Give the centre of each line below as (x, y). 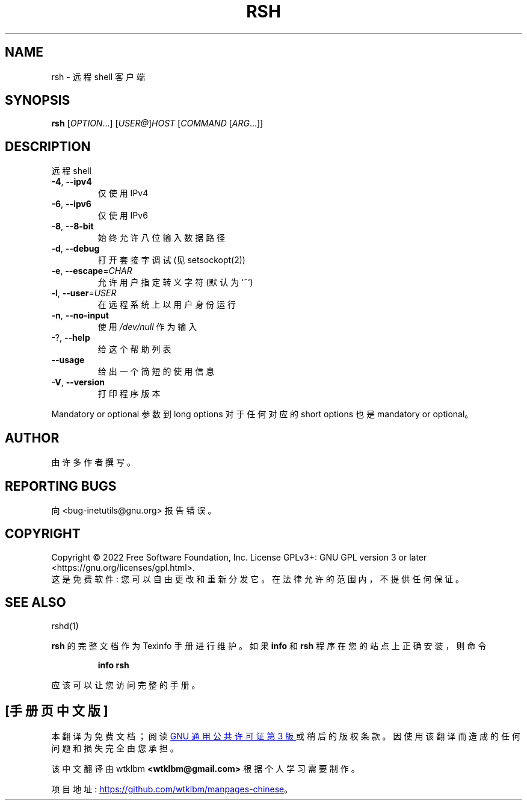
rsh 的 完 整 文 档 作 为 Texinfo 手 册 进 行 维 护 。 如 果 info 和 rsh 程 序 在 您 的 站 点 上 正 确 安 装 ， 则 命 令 (269, 645)
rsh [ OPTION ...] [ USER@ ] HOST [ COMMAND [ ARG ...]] (157, 123)
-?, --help (71, 338)
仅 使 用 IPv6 (123, 216)
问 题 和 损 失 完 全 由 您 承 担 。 (115, 748)
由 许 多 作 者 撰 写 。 (93, 462)
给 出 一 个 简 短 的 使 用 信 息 (156, 371)
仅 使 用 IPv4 (123, 193)
